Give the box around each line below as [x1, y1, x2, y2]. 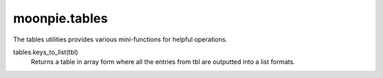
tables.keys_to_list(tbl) [13, 48, 79, 56]
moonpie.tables [13, 11, 108, 26]
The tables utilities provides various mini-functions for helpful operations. [13, 35, 228, 44]
